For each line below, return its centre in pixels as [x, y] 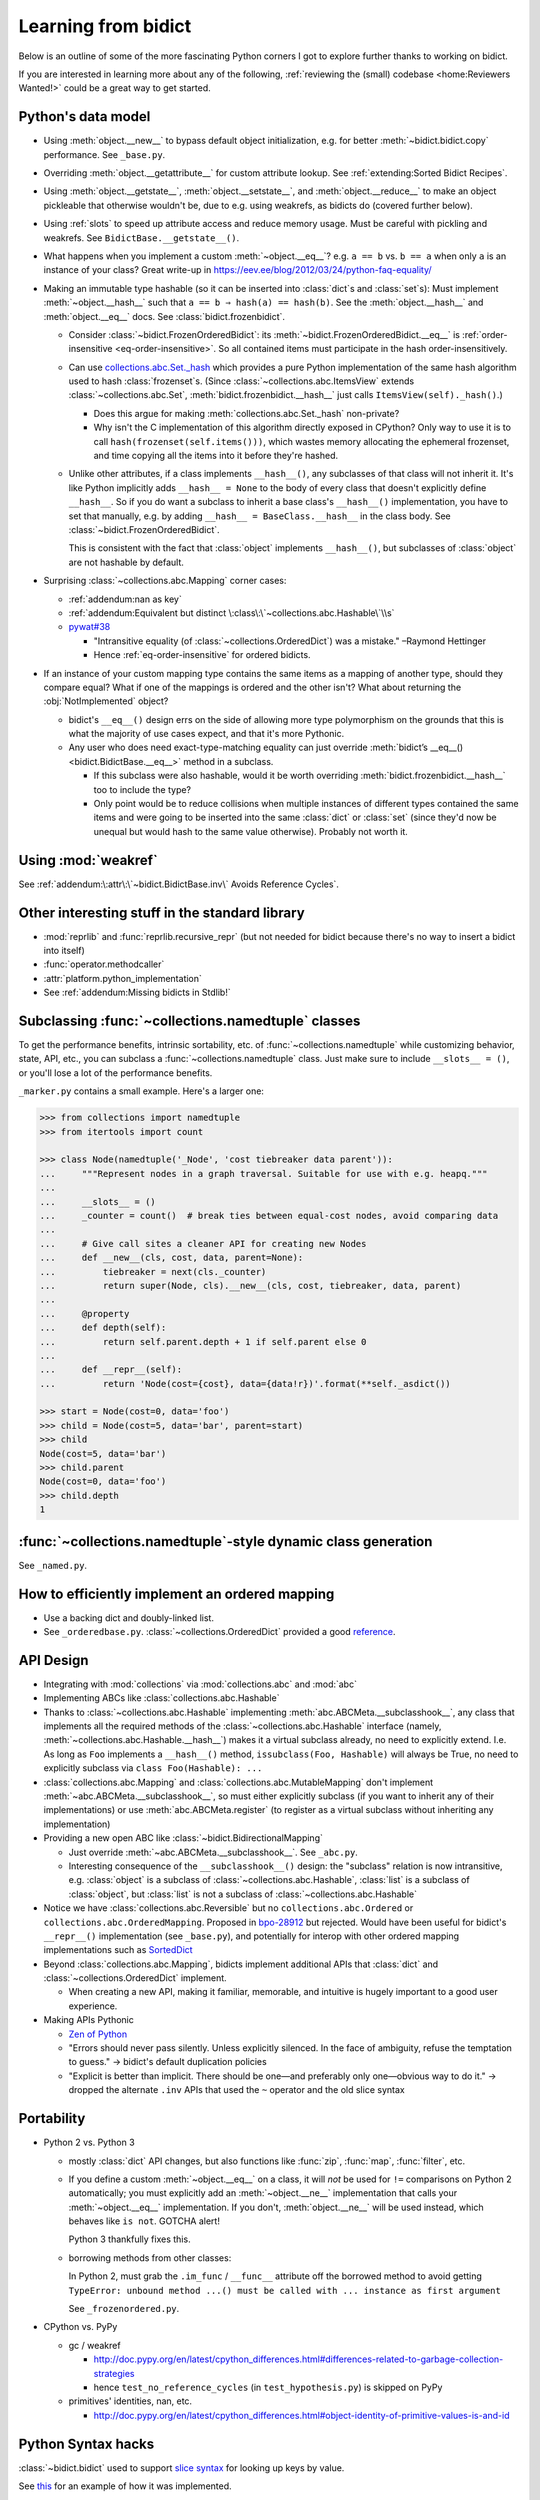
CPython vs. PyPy [80, 2327]
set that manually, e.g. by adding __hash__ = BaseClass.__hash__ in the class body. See [260, 516]
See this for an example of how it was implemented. [125, 2486]
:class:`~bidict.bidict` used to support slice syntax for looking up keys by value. [181, 2467]
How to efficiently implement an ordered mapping [176, 1593]
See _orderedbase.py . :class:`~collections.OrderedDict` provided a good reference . [219, 1631]
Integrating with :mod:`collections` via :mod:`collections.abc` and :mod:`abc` [200, 1684]
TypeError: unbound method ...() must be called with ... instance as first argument [285, 2290]
